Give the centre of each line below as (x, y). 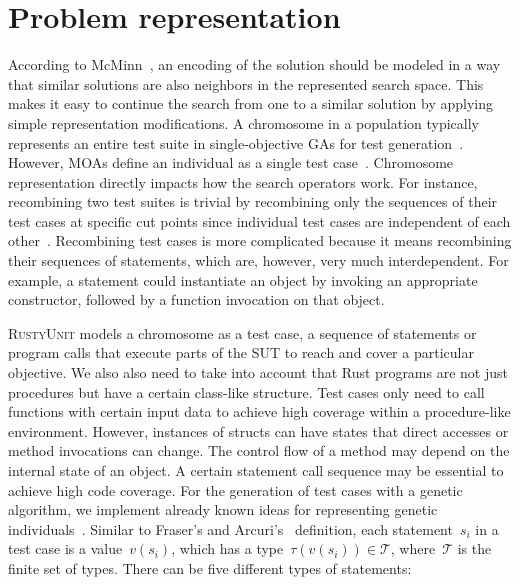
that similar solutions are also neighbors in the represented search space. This (246, 83)
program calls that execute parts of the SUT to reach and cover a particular (241, 352)
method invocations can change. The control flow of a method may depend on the (259, 450)
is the (474, 548)
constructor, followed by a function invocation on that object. (196, 299)
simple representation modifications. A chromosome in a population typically (244, 122)
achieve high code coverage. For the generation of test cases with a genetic (235, 489)
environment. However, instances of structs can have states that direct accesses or (258, 430)
